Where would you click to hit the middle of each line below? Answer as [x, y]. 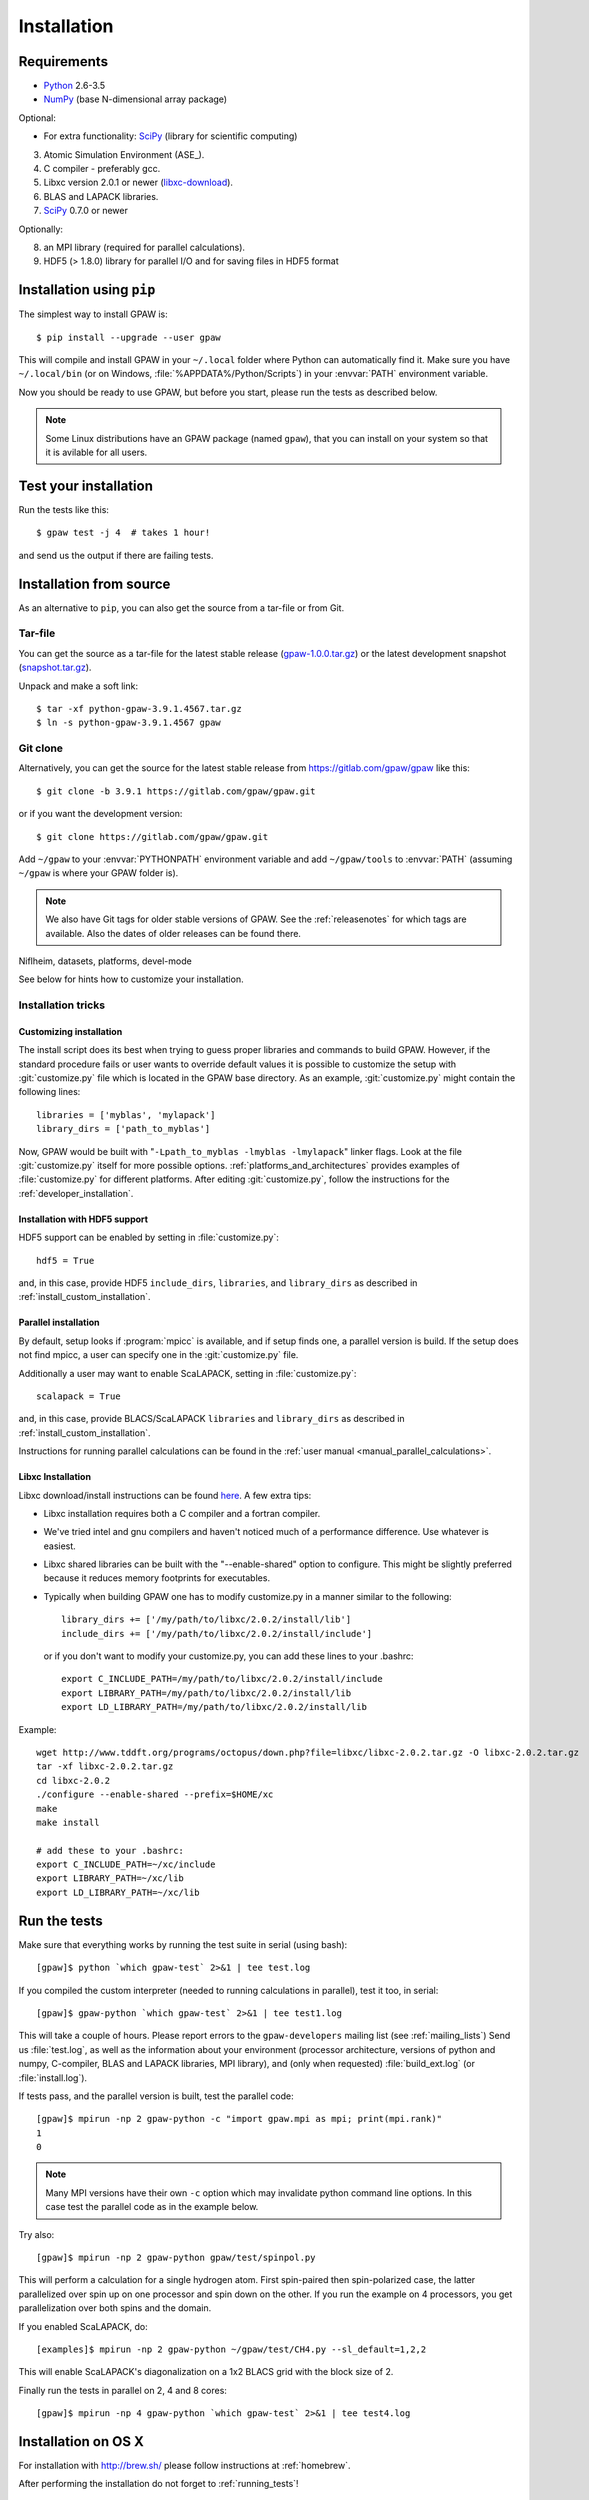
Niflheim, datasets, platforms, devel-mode [105, 961]
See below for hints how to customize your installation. [131, 979]
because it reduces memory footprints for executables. [156, 1578]
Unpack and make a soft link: [78, 686]
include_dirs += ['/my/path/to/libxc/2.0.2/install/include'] [217, 1633]
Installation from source [94, 583]
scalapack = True [78, 1396]
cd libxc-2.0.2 [73, 1780]
